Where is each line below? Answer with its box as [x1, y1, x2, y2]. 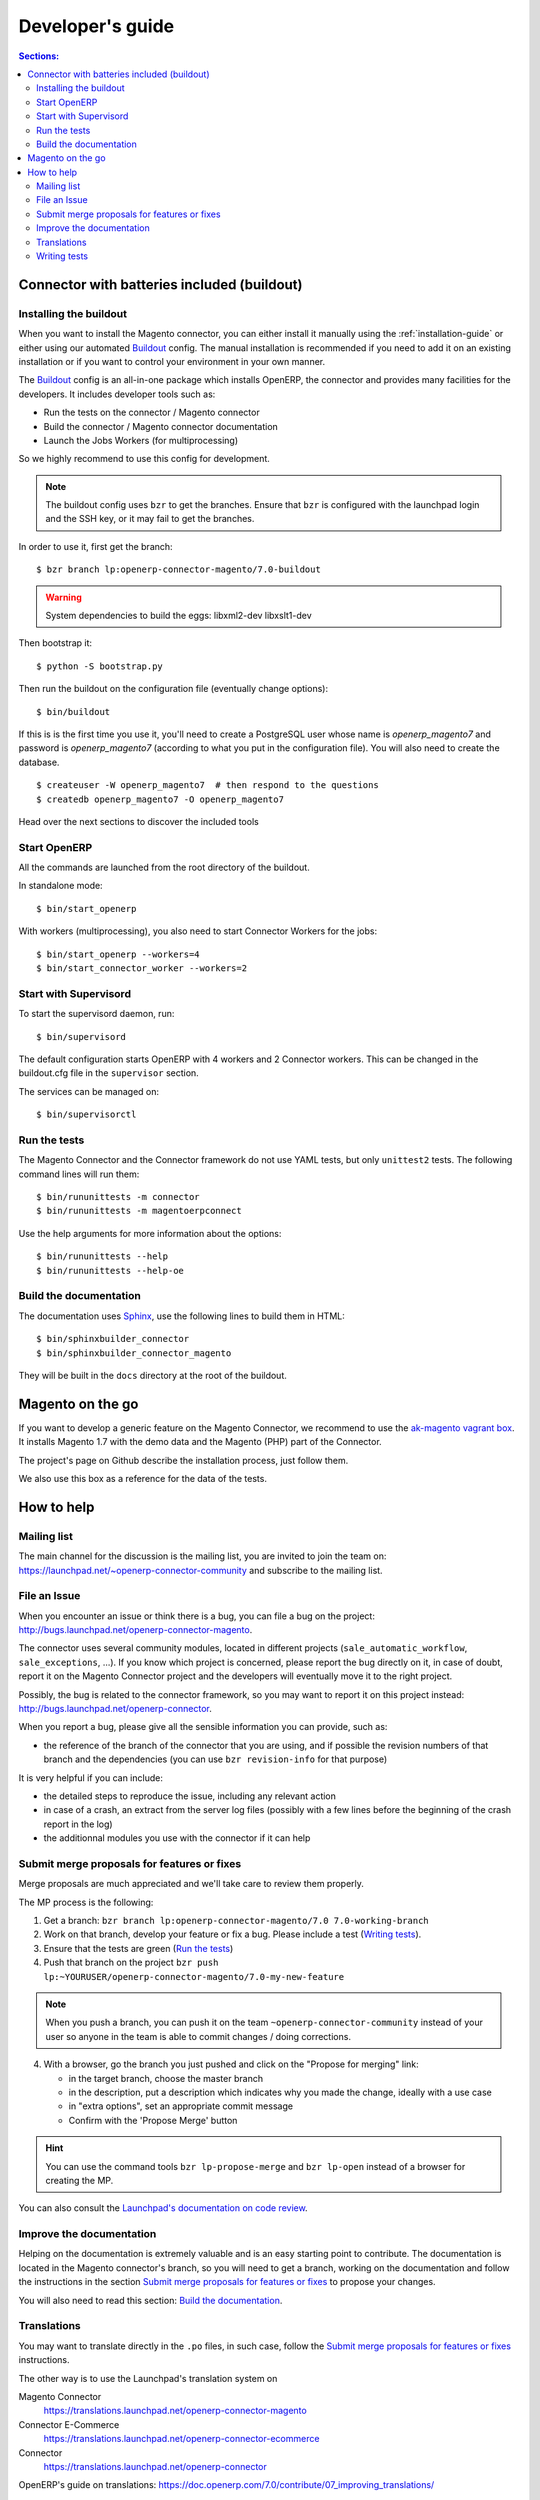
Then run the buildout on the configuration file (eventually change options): [18, 683, 329, 695]
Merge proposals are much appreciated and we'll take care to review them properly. [18, 1878, 365, 1890]
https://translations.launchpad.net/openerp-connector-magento [43, 2405, 307, 2417]
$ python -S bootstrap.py [36, 660, 164, 672]
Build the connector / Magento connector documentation [43, 420, 279, 432]
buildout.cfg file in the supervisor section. [18, 1067, 199, 1079]
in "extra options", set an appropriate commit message [68, 2100, 294, 2112]
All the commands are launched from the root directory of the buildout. [18, 861, 310, 874]
